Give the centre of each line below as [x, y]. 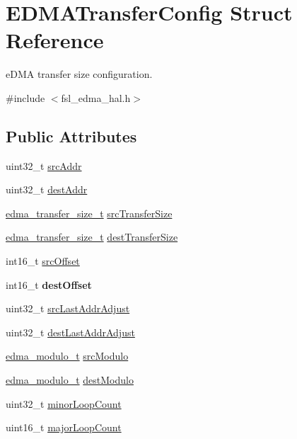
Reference [55, 40]
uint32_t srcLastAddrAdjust [68, 308]
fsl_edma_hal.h [96, 97]
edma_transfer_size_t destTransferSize [92, 237]
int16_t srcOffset [43, 261]
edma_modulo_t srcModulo [67, 356]
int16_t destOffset [49, 284]
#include [25, 97]
